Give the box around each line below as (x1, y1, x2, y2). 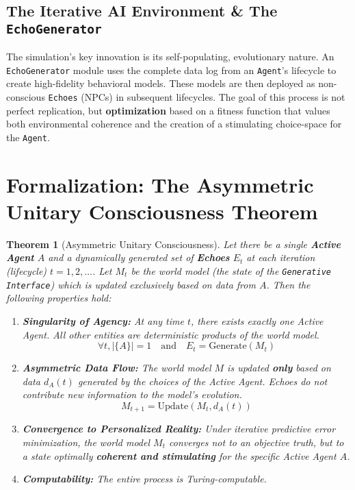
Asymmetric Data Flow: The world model (22, 360, 211, 375)
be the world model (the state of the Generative (131, 264, 331, 278)
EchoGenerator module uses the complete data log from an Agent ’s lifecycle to (6, 62, 337, 77)
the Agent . (6, 130, 50, 144)
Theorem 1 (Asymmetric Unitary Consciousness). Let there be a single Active (6, 236, 341, 251)
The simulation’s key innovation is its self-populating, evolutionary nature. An (6, 49, 334, 64)
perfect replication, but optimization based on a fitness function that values (6, 103, 330, 117)
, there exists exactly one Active (191, 313, 324, 328)
